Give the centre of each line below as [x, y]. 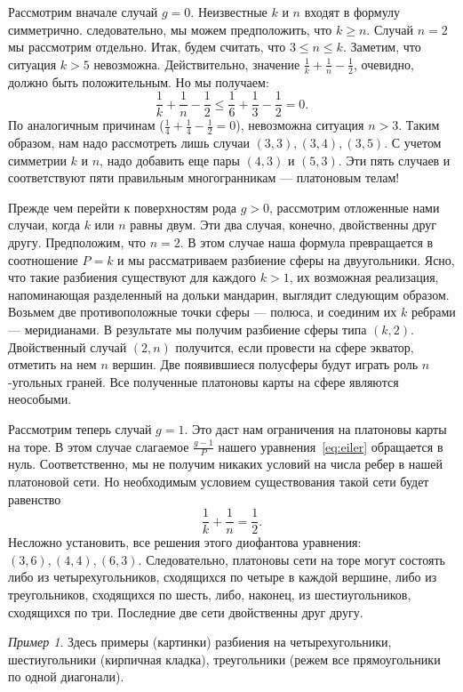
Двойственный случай [68, 346]
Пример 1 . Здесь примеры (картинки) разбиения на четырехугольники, [200, 642]
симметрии [37, 160]
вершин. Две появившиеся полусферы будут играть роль [265, 364]
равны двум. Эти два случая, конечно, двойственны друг [283, 225]
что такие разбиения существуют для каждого [132, 277]
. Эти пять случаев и [394, 160]
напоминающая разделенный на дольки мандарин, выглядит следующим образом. [229, 294]
